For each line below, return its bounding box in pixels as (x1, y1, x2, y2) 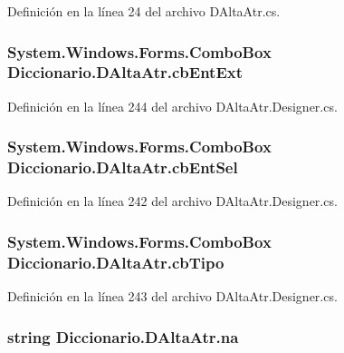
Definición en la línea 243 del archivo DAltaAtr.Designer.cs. (7, 287, 338, 306)
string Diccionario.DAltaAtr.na (7, 325, 239, 348)
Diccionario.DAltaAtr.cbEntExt (7, 61, 243, 83)
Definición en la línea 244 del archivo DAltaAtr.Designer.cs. (7, 96, 338, 115)
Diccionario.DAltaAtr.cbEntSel (7, 156, 238, 179)
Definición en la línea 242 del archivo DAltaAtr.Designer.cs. (7, 191, 338, 211)
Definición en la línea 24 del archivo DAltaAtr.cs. (7, 2, 281, 20)
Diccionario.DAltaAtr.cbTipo (7, 250, 225, 273)
